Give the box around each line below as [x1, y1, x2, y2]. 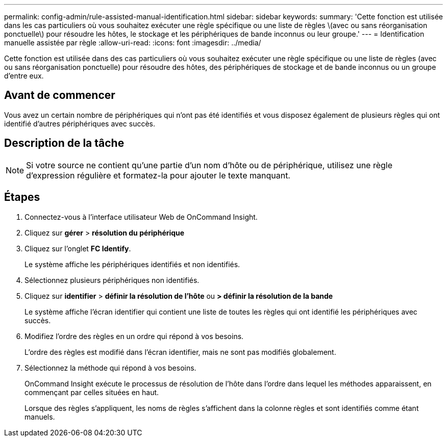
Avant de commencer [4, 89, 115, 102]
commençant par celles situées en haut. [24, 387, 159, 397]
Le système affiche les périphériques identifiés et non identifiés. [24, 260, 240, 269]
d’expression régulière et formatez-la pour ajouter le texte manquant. [26, 170, 290, 180]
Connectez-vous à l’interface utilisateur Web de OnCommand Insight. [24, 212, 258, 221]
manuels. [24, 412, 55, 421]
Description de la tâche [4, 137, 125, 150]
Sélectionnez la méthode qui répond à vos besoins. [24, 363, 196, 372]
